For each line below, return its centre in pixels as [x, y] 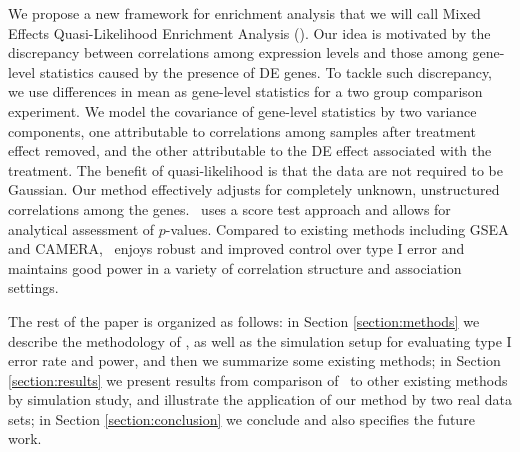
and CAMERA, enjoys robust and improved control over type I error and [236, 248]
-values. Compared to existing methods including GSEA [337, 228]
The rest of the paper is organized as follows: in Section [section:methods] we [244, 320]
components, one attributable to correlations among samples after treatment [242, 130]
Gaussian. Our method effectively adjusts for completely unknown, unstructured [254, 189]
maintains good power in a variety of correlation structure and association [235, 267]
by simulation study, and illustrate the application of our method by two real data [260, 399]
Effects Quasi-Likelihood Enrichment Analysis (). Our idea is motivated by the [249, 32]
